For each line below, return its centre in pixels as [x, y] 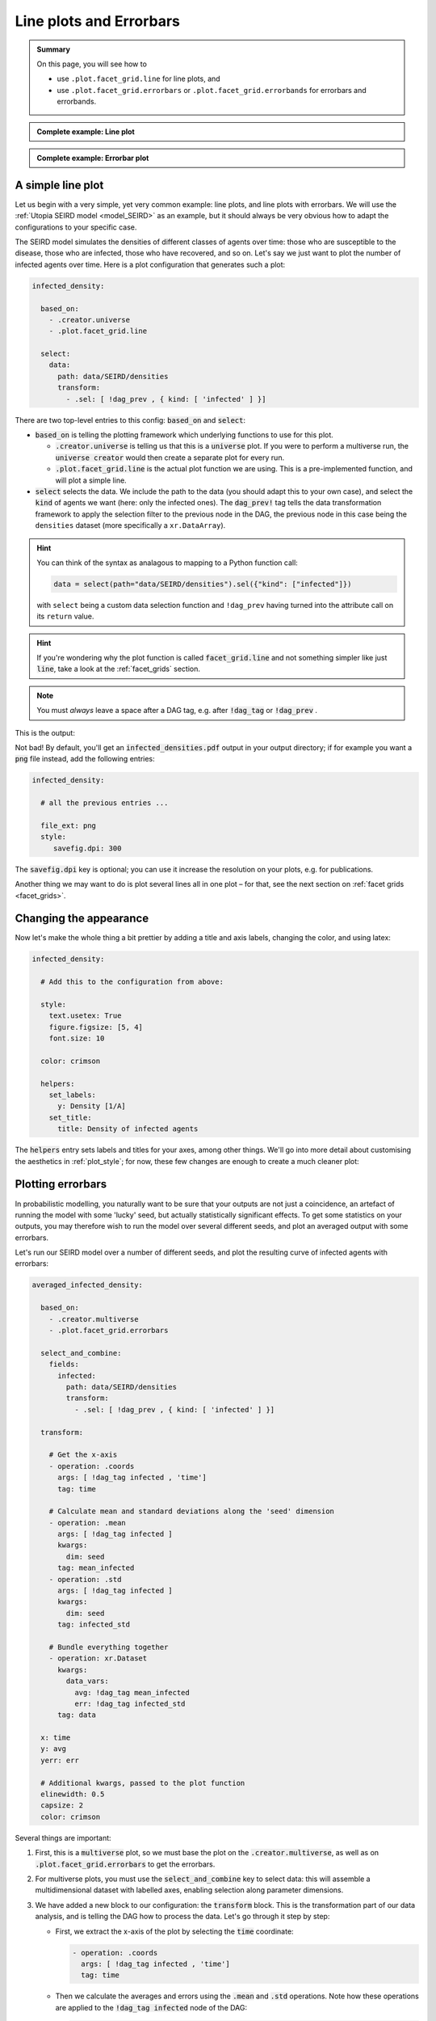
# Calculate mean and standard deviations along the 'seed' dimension [192, 1511]
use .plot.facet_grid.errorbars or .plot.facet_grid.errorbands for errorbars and [212, 90]
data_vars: [87, 1681]
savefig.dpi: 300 [87, 848]
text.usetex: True [85, 1016]
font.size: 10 [77, 1038]
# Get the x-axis [83, 1455]
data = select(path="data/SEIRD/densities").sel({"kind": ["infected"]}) [203, 584]
